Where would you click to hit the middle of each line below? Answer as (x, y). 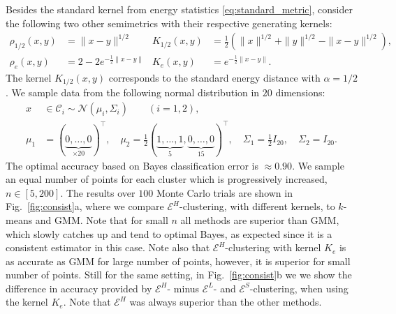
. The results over (98, 192)
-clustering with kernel (273, 247)
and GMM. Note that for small (102, 219)
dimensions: (300, 92)
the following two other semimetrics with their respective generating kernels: (169, 23)
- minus (183, 288)
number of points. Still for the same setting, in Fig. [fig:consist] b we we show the (179, 275)
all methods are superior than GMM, (260, 219)
